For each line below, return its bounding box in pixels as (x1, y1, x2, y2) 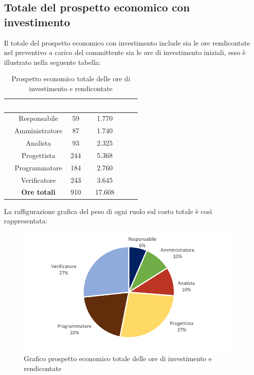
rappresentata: (4, 215, 48, 226)
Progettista (21, 150, 55, 160)
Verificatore (21, 174, 56, 185)
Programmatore (14, 162, 62, 172)
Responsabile (18, 113, 58, 123)
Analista (25, 138, 51, 148)
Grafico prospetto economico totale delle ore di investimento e (24, 353, 212, 364)
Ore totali (21, 187, 55, 197)
